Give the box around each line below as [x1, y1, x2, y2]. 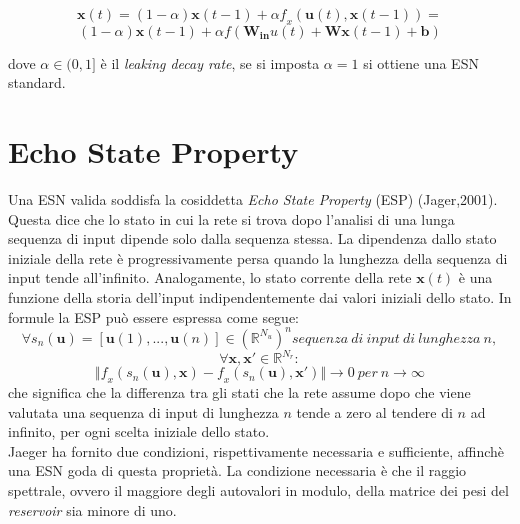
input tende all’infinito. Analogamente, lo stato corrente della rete [8, 267, 412, 288]
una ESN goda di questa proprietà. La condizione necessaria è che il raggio [8, 460, 467, 481]
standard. [8, 72, 66, 93]
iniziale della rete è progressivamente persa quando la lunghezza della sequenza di [8, 247, 508, 268]
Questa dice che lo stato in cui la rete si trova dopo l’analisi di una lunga [8, 208, 455, 229]
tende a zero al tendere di [296, 401, 453, 422]
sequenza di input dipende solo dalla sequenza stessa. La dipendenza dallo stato [8, 228, 497, 249]
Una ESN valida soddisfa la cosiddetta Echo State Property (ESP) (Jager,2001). [8, 189, 498, 210]
